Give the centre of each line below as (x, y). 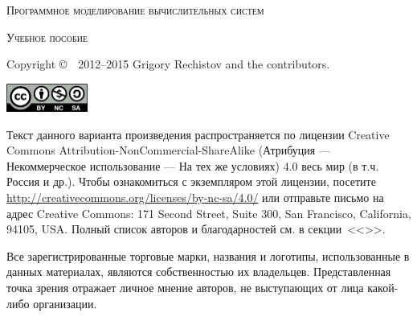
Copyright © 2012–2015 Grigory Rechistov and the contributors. (168, 64)
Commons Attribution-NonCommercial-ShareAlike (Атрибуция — (168, 150)
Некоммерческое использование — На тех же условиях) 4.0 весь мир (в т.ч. (193, 165)
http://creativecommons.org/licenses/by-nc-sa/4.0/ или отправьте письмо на (195, 198)
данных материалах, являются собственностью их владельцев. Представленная (199, 272)
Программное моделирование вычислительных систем (135, 10)
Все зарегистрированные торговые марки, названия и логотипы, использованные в (208, 255)
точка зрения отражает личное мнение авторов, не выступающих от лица (185, 287)
